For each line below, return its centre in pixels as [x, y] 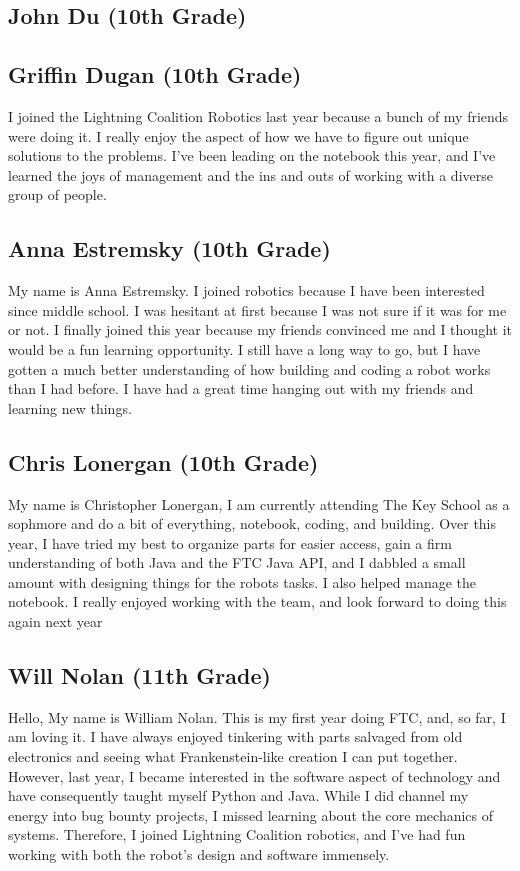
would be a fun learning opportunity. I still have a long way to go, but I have [244, 348]
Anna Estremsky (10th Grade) [169, 248]
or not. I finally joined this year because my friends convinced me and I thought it [260, 329]
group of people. [57, 194]
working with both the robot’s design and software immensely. [199, 854]
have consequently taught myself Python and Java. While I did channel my [238, 795]
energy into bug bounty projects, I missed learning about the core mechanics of [251, 814]
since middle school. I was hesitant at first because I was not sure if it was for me [257, 309]
